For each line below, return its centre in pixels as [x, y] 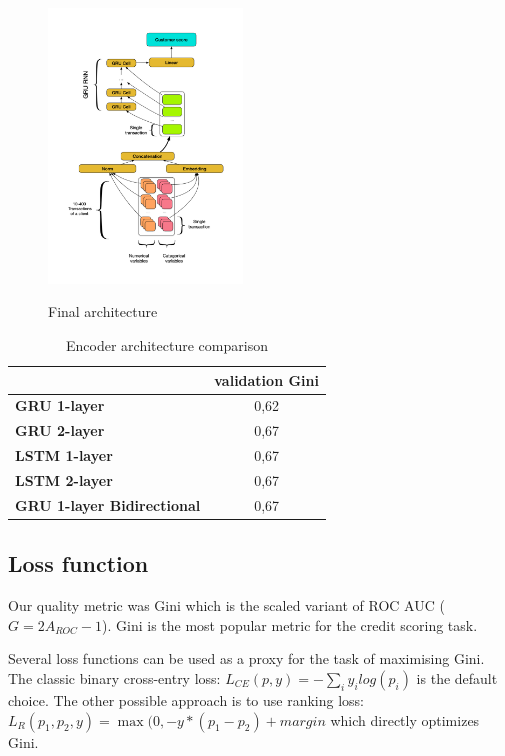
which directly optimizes [405, 719]
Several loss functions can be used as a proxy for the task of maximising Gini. [246, 658]
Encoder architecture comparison [167, 345]
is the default [457, 677]
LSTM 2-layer [64, 480]
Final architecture [103, 311]
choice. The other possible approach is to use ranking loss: [186, 699]
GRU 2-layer [60, 430]
